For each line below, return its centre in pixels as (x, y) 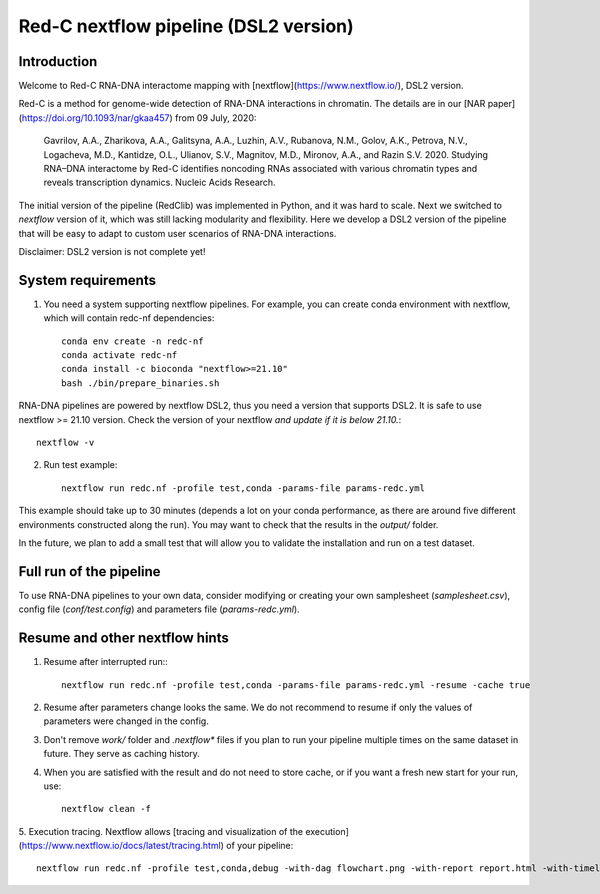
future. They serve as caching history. (121, 754)
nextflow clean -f (106, 809)
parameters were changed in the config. (126, 721)
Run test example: (80, 465)
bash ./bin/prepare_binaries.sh (140, 383)
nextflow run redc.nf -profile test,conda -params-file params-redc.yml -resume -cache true (296, 684)
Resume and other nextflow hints (123, 638)
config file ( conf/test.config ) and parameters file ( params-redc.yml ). (159, 609)
